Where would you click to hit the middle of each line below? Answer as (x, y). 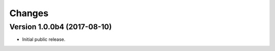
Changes (29, 13)
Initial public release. (44, 39)
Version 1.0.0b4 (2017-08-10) (61, 27)
